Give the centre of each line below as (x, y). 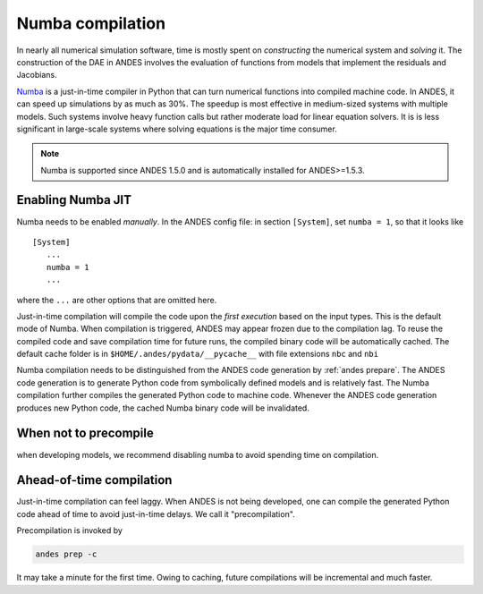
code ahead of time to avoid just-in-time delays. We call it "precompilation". (156, 513)
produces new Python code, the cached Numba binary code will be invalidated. (163, 408)
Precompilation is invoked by (69, 530)
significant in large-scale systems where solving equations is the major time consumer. (177, 129)
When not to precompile (85, 433)
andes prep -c (66, 554)
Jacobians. (37, 75)
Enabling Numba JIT (74, 200)
